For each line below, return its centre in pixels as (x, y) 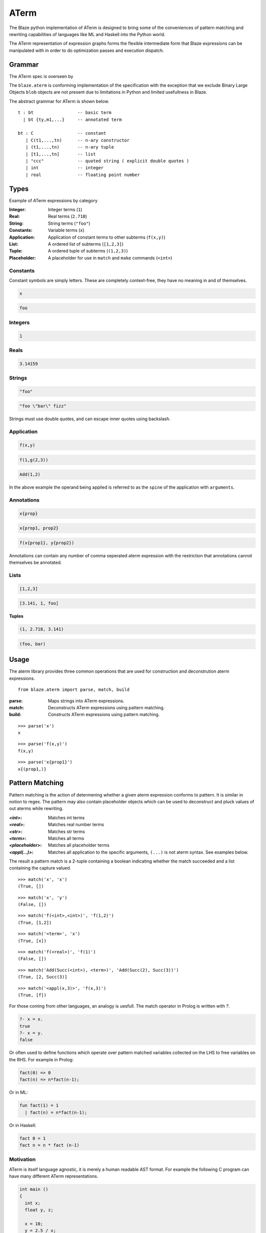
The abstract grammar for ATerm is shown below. (59, 101)
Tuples (16, 616)
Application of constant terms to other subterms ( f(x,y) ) (107, 237)
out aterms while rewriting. (36, 808)
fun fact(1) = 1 (39, 1106)
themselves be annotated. (35, 563)
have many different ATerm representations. (54, 1176)
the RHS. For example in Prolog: (41, 1059)
